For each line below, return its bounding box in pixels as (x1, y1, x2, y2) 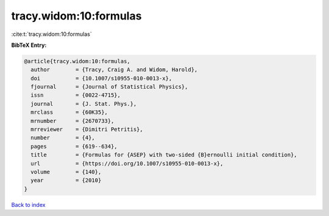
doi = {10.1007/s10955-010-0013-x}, (30, 75, 172, 82)
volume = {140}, (30, 169, 102, 175)
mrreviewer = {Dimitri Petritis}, (30, 126, 143, 133)
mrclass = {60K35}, (30, 109, 108, 116)
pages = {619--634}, (30, 143, 118, 150)
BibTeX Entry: (11, 41, 47, 49)
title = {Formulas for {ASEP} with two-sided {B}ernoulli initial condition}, (30, 152, 298, 158)
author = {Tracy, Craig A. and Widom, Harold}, (30, 66, 198, 73)
